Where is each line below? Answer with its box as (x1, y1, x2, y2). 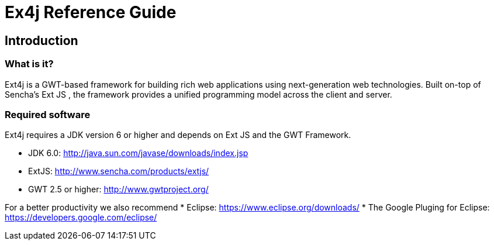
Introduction (5, 33, 78, 48)
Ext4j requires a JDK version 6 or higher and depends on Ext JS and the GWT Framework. (5, 130, 351, 140)
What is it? (5, 58, 54, 70)
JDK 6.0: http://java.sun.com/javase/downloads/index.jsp (28, 148, 248, 158)
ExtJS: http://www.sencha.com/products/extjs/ (28, 166, 209, 177)
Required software (5, 108, 91, 120)
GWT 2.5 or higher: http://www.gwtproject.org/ (28, 184, 209, 195)
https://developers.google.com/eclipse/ (5, 212, 157, 223)
